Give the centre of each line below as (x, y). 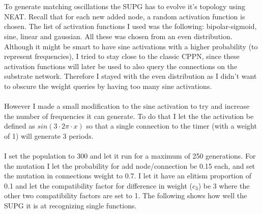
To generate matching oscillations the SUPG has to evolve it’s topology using (125, 6)
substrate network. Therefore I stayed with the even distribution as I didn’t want (130, 76)
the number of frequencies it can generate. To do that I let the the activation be (129, 116)
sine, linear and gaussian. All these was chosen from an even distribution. (118, 36)
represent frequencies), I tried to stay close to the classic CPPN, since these (122, 56)
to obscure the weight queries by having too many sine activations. (108, 86)
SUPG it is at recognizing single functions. (70, 206)
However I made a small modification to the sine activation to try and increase (127, 106)
